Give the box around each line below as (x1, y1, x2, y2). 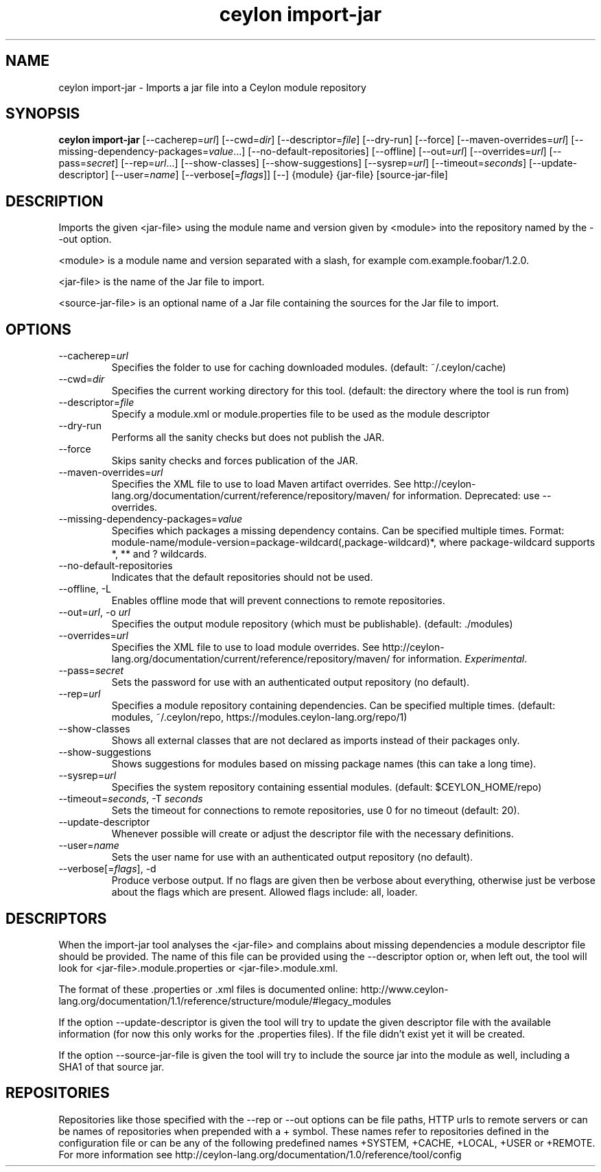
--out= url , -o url (58, 606, 130, 619)
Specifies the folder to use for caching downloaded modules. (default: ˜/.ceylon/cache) (111, 361, 506, 374)
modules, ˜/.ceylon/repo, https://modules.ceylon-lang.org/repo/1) (111, 711, 408, 723)
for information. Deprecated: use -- (392, 490, 552, 502)
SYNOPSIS (5, 105, 80, 123)
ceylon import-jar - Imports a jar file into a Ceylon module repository (58, 81, 366, 93)
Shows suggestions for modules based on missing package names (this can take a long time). (111, 758, 537, 770)
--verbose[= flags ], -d (58, 863, 156, 875)
